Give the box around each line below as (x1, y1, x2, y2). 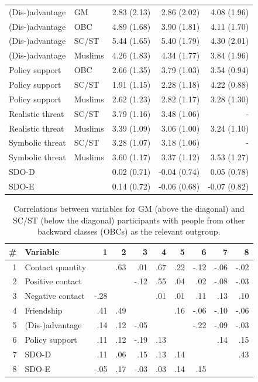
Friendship (25, 304, 63, 316)
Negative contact (25, 290, 85, 302)
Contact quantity (25, 260, 87, 273)
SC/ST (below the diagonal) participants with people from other (13, 214, 245, 226)
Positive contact (25, 275, 82, 287)
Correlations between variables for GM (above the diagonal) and (13, 202, 245, 214)
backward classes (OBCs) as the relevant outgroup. (37, 225, 221, 238)
